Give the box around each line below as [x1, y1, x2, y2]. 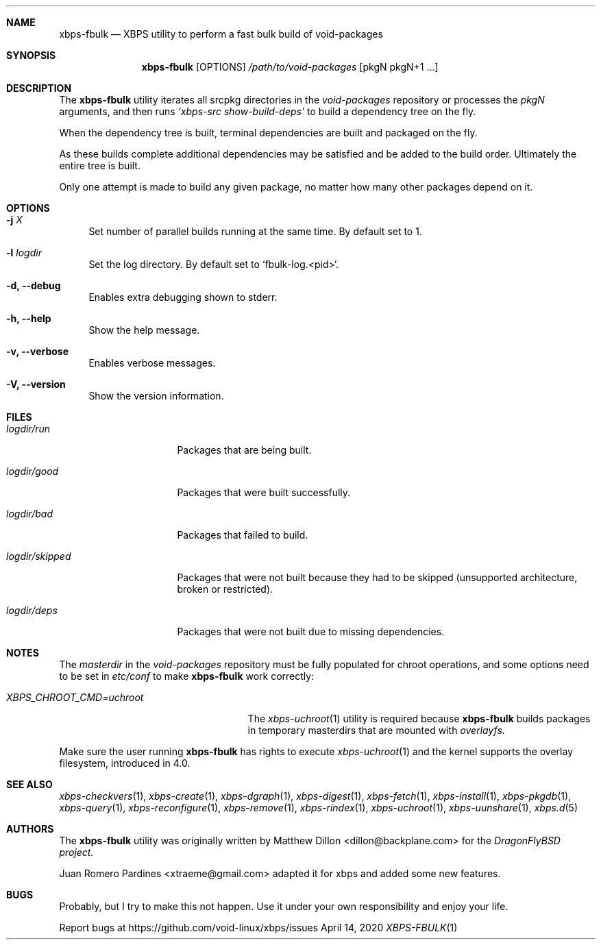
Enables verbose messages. [88, 357, 216, 369]
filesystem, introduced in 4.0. [59, 757, 191, 769]
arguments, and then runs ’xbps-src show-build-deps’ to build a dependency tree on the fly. [59, 106, 476, 117]
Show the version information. [88, 390, 224, 402]
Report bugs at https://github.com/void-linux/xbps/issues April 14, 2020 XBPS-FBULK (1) [59, 922, 458, 933]
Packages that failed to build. [177, 529, 308, 541]
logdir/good [6, 465, 59, 477]
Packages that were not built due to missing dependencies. [177, 626, 445, 637]
